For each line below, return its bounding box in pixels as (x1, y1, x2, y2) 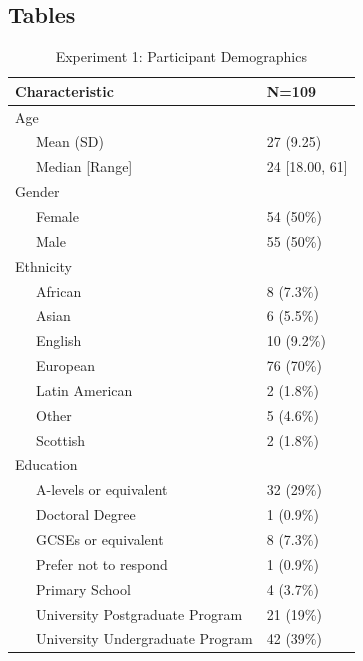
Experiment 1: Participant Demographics (55, 46, 307, 67)
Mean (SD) (35, 131, 104, 152)
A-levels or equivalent (35, 479, 168, 500)
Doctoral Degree (35, 504, 136, 525)
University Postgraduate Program (35, 603, 243, 624)
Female (35, 206, 79, 227)
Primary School (35, 578, 131, 599)
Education (15, 454, 78, 475)
